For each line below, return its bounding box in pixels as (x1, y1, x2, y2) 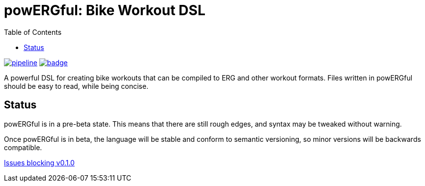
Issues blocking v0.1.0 (4, 158, 75, 167)
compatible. (4, 143, 42, 152)
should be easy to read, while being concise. (4, 81, 148, 90)
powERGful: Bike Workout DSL (4, 2, 205, 19)
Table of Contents (4, 27, 62, 36)
